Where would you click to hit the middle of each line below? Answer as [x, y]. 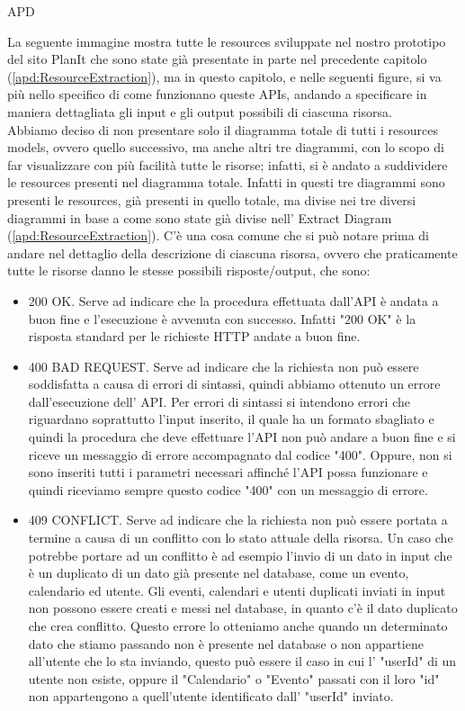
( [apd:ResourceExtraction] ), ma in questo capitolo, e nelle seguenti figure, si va [224, 76]
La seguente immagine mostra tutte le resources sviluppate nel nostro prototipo [227, 41]
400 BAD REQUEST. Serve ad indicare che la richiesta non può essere [224, 366]
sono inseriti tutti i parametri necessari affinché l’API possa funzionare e [228, 472]
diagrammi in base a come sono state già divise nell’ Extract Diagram [200, 217]
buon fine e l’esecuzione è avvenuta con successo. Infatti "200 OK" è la [222, 318]
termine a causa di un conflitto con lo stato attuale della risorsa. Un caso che [241, 538]
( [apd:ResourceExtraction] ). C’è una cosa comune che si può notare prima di [219, 235]
